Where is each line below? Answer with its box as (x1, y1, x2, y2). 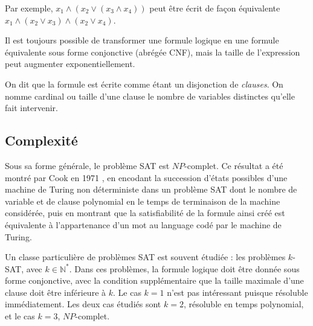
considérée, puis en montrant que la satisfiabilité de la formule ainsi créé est (5, 206, 285, 219)
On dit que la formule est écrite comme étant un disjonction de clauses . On (5, 77, 283, 90)
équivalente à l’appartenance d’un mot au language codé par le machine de (5, 218, 282, 231)
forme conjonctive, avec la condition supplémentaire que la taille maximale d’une (5, 274, 304, 287)
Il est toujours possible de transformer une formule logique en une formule (5, 34, 279, 46)
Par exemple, (5, 2, 53, 14)
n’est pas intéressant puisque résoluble (167, 286, 308, 298)
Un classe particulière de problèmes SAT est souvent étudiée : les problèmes (5, 251, 286, 263)
